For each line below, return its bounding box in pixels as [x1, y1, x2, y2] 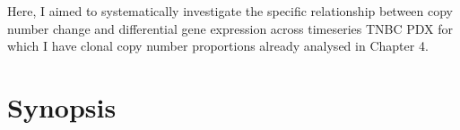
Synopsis [7, 88, 117, 125]
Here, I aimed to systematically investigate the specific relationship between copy [7, 2, 454, 20]
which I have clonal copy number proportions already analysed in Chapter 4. [7, 37, 429, 55]
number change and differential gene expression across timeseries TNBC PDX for [7, 19, 454, 37]
